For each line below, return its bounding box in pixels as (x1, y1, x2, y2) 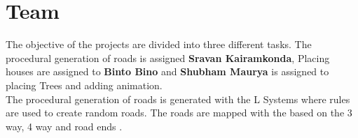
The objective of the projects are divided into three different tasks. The (6, 37, 312, 52)
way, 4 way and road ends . (6, 118, 123, 133)
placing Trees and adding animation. (6, 77, 163, 92)
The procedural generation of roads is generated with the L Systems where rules (6, 91, 350, 106)
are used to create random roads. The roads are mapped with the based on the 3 (6, 105, 352, 120)
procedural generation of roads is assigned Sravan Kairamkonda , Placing (6, 50, 330, 65)
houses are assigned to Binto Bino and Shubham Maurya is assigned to (6, 64, 329, 79)
